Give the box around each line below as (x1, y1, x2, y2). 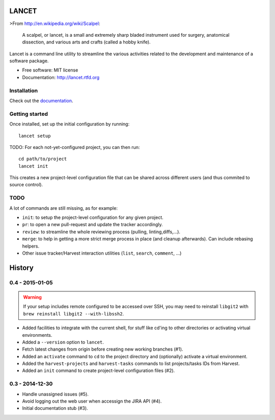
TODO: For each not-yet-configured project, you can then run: (9, 144, 140, 150)
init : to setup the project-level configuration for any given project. (22, 214, 164, 220)
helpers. (22, 243, 40, 249)
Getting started (9, 110, 48, 117)
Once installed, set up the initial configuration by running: (9, 121, 130, 127)
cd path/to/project (18, 156, 67, 162)
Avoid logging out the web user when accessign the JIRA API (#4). (22, 398, 162, 404)
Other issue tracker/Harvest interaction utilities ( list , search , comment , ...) (22, 250, 182, 256)
